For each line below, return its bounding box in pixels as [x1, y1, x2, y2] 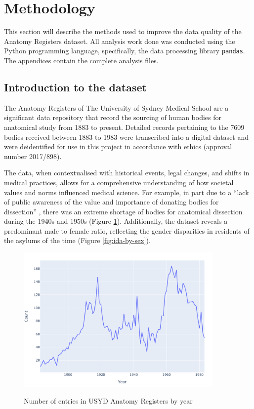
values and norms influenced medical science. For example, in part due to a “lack [4, 187, 249, 197]
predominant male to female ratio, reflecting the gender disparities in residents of [4, 225, 250, 236]
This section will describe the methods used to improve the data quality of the [4, 26, 242, 37]
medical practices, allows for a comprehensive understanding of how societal [4, 177, 234, 187]
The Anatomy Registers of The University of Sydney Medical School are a [4, 102, 229, 113]
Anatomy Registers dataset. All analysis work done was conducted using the [4, 36, 235, 46]
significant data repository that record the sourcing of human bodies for [4, 112, 222, 123]
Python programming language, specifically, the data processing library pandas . [4, 45, 245, 56]
